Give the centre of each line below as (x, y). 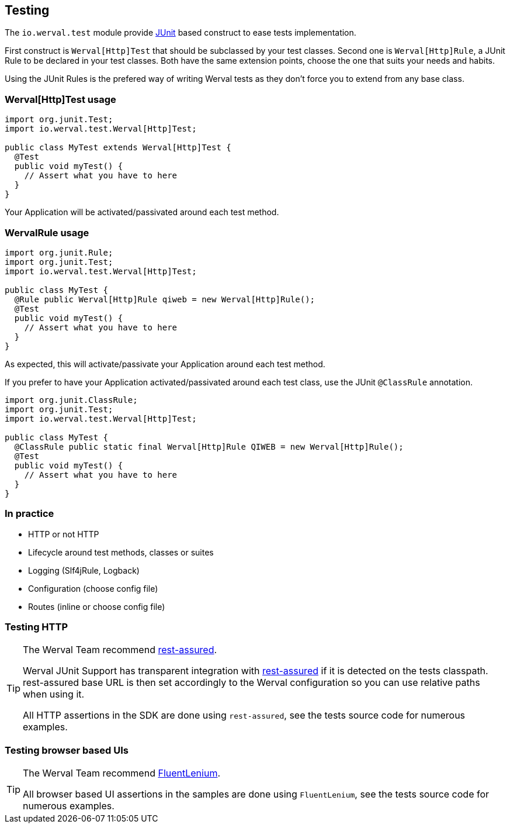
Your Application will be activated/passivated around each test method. (142, 212)
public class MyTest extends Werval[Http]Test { (118, 148)
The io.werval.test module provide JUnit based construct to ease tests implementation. (181, 33)
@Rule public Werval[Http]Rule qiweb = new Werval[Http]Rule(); (165, 299)
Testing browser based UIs (67, 750)
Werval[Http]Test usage (60, 99)
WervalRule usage (47, 232)
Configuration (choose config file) (93, 588)
